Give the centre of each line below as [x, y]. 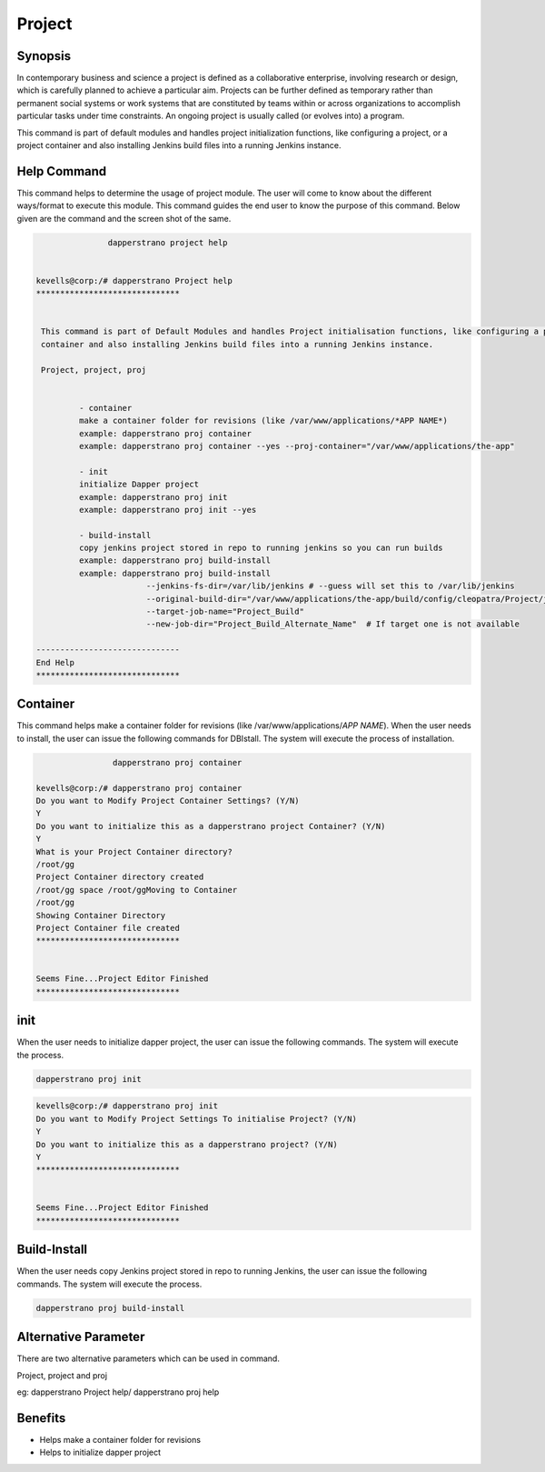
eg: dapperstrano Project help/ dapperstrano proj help [118, 1392]
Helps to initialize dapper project [100, 1452]
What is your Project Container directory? [134, 851]
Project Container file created [108, 928]
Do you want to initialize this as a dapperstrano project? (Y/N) [187, 1144]
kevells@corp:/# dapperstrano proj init [127, 1106]
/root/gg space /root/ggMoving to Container [137, 890]
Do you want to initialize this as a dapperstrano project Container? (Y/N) [211, 826]
